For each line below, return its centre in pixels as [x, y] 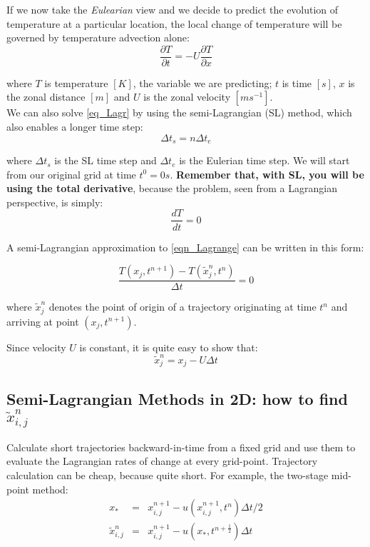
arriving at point [43, 321]
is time [297, 82]
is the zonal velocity [187, 97]
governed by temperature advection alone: [98, 37]
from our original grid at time [71, 174]
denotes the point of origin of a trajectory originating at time [183, 307]
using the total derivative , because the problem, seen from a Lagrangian [172, 188]
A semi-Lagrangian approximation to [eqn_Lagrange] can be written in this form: [185, 247]
